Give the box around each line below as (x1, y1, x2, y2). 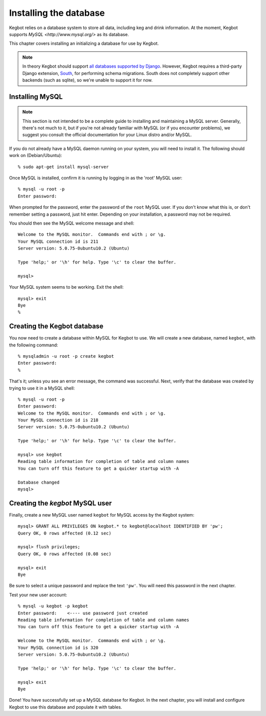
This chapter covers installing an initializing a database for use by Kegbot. (9, 40, 159, 46)
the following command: (9, 342, 59, 348)
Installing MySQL (9, 92, 63, 101)
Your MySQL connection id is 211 (18, 238, 99, 244)
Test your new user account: (9, 592, 67, 598)
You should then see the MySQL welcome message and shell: (9, 220, 134, 226)
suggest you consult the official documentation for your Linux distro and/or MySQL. (22, 132, 192, 138)
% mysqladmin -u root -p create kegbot (18, 353, 114, 359)
